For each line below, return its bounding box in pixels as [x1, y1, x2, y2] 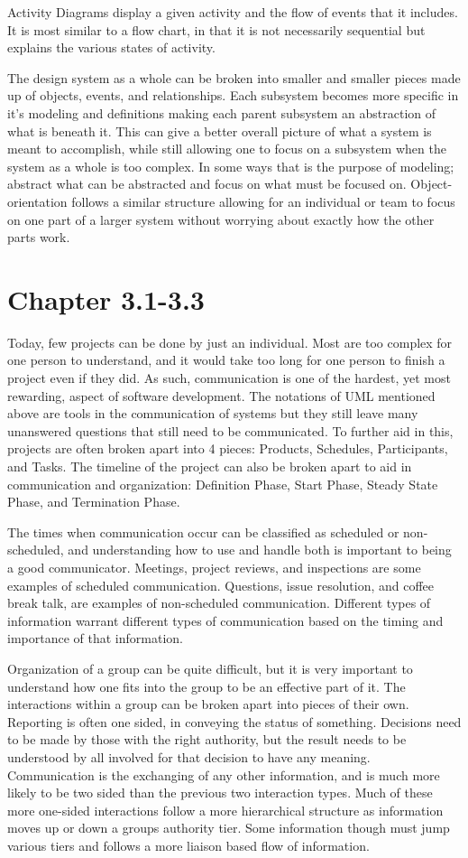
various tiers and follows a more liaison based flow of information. [7, 835, 370, 854]
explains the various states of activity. [7, 38, 216, 57]
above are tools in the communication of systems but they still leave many [7, 404, 418, 423]
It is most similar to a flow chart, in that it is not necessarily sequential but [7, 20, 426, 39]
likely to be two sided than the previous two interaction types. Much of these [7, 783, 433, 802]
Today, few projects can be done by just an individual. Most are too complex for [7, 332, 453, 351]
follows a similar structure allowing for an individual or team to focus [71, 191, 455, 210]
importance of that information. [7, 629, 183, 648]
